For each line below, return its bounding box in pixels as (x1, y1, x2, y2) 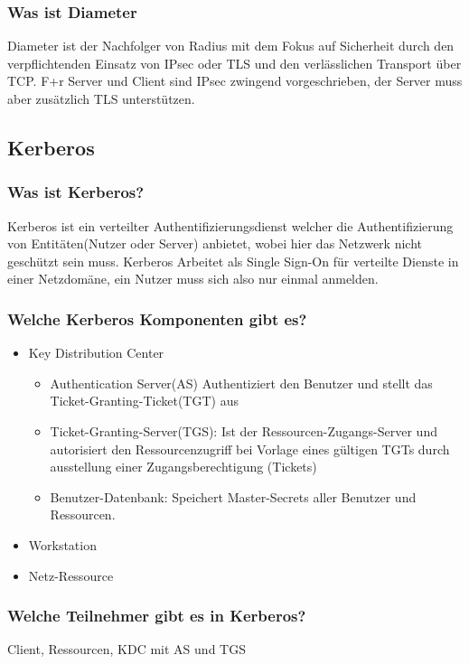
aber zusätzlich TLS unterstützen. (7, 89, 195, 108)
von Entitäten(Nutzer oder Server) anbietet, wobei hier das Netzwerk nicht (7, 234, 423, 253)
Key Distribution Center (28, 343, 164, 362)
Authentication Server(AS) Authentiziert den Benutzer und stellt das (50, 373, 433, 392)
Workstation (28, 535, 97, 554)
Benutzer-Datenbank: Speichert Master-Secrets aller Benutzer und (50, 487, 417, 506)
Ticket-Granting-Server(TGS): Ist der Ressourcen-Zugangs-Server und (50, 421, 437, 440)
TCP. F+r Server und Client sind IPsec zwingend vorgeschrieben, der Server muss (7, 71, 463, 90)
